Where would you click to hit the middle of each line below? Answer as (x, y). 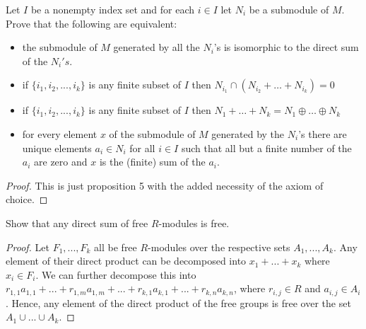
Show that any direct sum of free (77, 223)
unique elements (57, 148)
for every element (60, 133)
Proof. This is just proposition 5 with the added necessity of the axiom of (165, 185)
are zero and (61, 162)
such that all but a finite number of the (266, 148)
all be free (116, 247)
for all (142, 148)
